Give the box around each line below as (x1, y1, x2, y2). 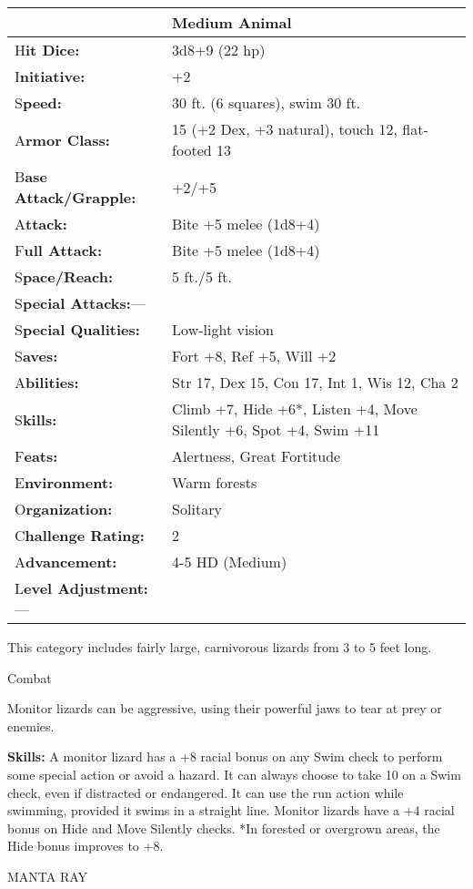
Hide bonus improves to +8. (7, 836, 164, 855)
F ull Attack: (15, 240, 103, 261)
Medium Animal (172, 12, 292, 33)
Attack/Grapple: (15, 187, 136, 208)
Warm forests (172, 472, 257, 493)
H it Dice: (15, 39, 80, 60)
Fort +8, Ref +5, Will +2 (172, 345, 337, 366)
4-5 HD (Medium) (172, 551, 287, 572)
